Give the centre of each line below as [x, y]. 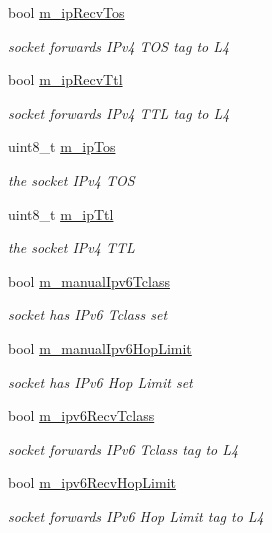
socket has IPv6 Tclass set [88, 314]
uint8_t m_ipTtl [61, 213]
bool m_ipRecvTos [66, 12]
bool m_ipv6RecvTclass [81, 415]
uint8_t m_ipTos [62, 146]
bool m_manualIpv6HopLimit [100, 347]
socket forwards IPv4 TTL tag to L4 [119, 112]
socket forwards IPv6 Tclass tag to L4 [123, 448]
